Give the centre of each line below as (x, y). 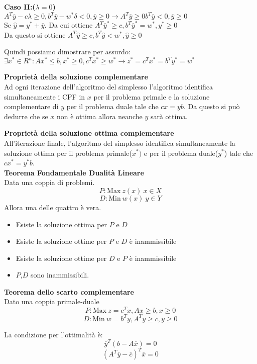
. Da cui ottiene (69, 25)
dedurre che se (26, 116)
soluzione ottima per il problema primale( (68, 153)
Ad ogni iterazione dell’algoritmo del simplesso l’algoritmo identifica (109, 86)
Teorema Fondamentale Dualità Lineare (74, 172)
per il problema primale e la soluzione (152, 96)
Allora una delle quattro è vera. (53, 207)
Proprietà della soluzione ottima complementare (89, 133)
